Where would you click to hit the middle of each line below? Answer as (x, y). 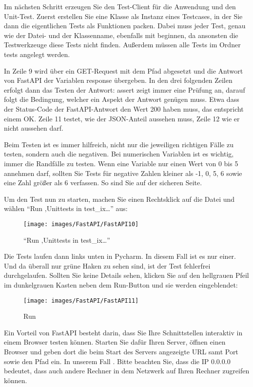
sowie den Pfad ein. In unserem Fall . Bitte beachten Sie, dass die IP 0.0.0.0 (117, 361)
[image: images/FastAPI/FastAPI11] (81, 300)
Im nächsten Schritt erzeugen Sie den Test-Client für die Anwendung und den (120, 6)
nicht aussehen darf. (34, 128)
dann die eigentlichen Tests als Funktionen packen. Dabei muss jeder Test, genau (125, 26)
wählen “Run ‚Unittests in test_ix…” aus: (66, 208)
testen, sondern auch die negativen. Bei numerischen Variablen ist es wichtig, (119, 154)
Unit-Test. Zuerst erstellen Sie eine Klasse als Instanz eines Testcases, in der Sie (123, 16)
